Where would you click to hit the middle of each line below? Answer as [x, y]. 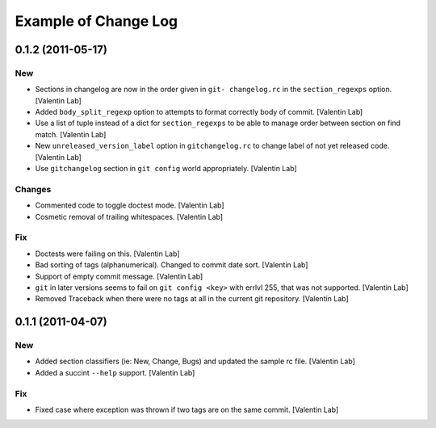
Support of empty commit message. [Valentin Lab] [119, 276]
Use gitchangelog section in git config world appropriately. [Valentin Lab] [166, 169]
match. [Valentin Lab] [71, 134]
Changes [33, 189]
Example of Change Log [96, 21]
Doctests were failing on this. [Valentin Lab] [107, 254]
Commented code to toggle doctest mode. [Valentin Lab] [130, 205]
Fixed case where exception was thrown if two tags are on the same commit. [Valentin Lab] [187, 409]
